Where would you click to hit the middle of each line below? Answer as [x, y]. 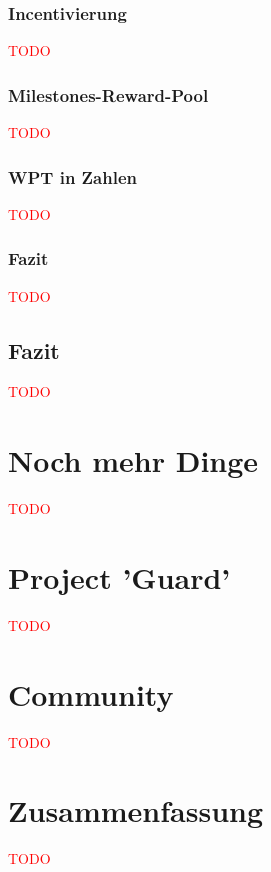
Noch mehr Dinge [133, 460]
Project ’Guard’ [119, 576]
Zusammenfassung [136, 810]
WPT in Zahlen [72, 176]
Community [91, 693]
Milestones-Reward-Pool [108, 94]
